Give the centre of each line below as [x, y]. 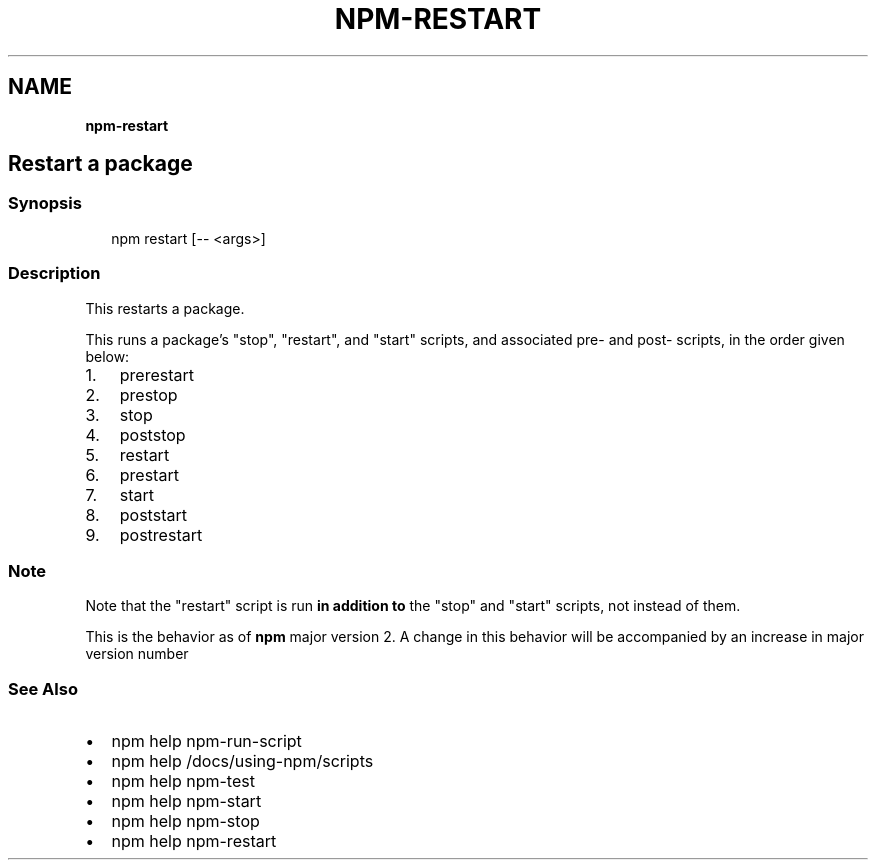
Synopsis [45, 203]
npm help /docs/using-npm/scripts [242, 761]
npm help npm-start [186, 801]
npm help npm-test [183, 781]
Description [54, 273]
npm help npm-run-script [206, 741]
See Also [43, 688]
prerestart [156, 374]
